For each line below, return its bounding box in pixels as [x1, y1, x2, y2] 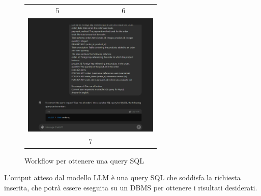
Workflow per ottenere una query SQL [24, 155, 144, 166]
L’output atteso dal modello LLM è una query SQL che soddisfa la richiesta [4, 172, 241, 183]
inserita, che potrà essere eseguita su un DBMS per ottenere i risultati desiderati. [4, 182, 257, 193]
